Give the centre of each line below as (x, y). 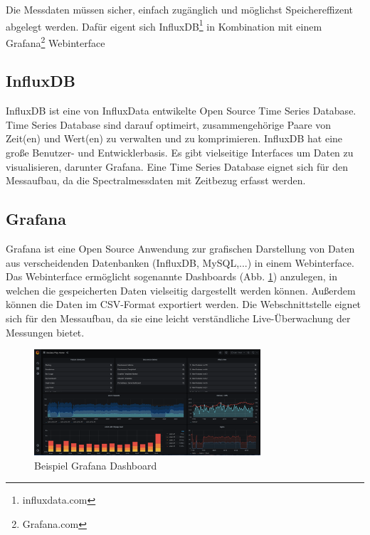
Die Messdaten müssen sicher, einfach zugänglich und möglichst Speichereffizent (179, 9)
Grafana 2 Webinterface (55, 41)
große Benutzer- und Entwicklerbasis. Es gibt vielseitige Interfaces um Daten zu (180, 153)
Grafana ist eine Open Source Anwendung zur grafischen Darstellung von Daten (180, 249)
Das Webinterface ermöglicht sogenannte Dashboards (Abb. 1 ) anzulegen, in (171, 276)
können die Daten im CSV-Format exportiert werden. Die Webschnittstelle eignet (184, 304)
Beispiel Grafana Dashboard (96, 465)
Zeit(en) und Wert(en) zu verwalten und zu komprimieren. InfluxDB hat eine (174, 138)
